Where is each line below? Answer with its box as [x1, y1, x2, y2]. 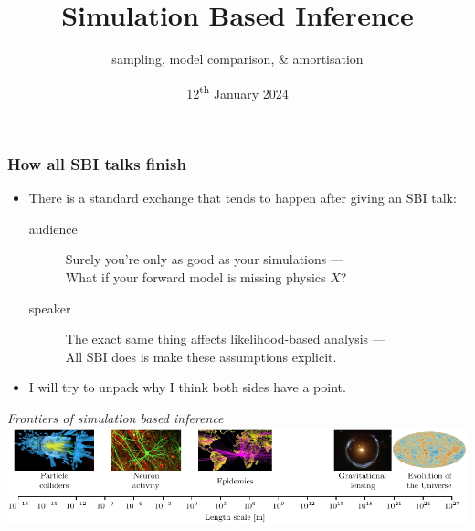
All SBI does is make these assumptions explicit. [65, 346, 337, 366]
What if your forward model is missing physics [65, 268, 326, 287]
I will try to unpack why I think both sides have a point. [28, 377, 346, 397]
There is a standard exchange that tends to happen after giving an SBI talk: [28, 188, 457, 207]
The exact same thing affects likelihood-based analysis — [65, 329, 385, 348]
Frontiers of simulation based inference [7, 409, 224, 428]
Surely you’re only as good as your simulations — [65, 250, 343, 269]
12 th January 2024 [186, 80, 289, 102]
